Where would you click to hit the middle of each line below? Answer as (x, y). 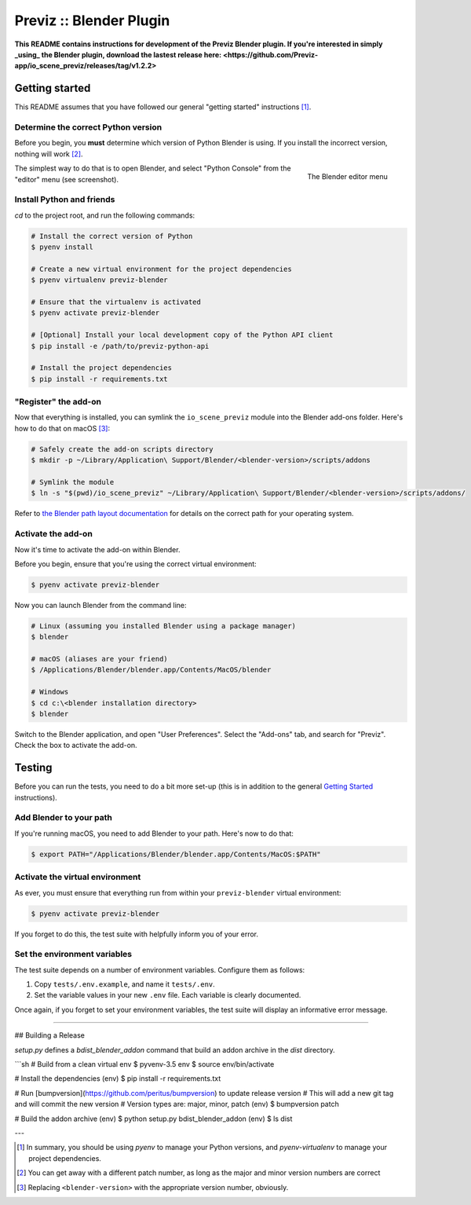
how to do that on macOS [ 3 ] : (62, 428)
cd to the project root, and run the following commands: (105, 215)
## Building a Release (50, 1035)
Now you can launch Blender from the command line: (101, 605)
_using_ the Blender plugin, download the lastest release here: (118, 54)
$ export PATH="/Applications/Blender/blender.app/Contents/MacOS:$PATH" (176, 854)
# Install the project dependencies (102, 368)
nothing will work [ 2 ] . (49, 154)
